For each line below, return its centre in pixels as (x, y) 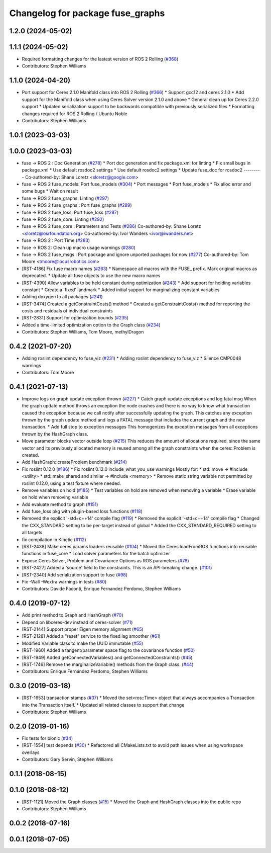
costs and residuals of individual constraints (67, 311)
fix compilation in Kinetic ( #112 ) (54, 539)
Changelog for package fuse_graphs (87, 13)
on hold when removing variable (55, 497)
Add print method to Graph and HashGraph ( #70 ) (73, 615)
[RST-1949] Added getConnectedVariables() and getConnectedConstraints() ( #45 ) (107, 657)
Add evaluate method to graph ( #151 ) (60, 504)
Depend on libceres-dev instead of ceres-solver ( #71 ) (77, 622)
